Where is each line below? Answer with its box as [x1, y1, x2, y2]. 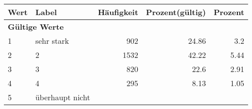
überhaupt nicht [35, 91, 90, 103]
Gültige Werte [8, 21, 64, 32]
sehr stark [35, 35, 69, 46]
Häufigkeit [98, 6, 139, 18]
